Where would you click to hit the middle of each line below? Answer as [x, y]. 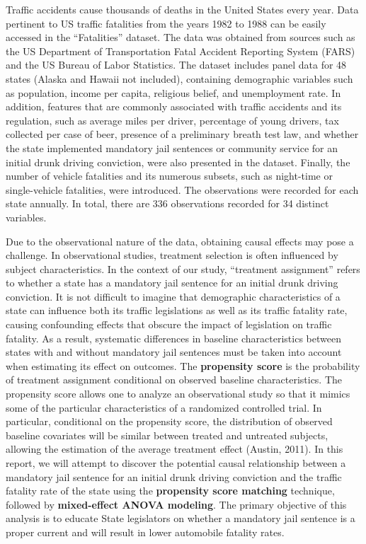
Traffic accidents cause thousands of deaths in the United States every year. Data [182, 9]
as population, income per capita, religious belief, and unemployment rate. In [173, 92]
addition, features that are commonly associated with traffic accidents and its [174, 106]
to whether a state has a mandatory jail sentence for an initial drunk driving [172, 283]
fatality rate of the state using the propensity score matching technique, [170, 491]
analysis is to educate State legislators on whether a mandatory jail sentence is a [181, 518]
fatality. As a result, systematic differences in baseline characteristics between [173, 338]
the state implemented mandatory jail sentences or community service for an [172, 147]
